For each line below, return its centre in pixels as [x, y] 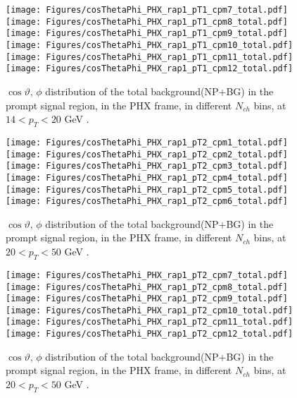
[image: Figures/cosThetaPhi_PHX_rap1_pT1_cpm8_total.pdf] [147, 22]
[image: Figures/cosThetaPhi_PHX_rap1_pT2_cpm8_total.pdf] [147, 287]
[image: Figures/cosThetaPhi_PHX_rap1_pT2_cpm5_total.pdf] [147, 189]
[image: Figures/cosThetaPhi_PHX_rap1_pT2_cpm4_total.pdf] [147, 177]
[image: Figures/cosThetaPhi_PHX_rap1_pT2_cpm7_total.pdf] [147, 275]
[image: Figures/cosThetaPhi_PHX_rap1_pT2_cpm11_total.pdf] [150, 322]
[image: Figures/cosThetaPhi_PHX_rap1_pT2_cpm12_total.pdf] [150, 334]
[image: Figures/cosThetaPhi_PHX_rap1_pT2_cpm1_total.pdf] [147, 142]
